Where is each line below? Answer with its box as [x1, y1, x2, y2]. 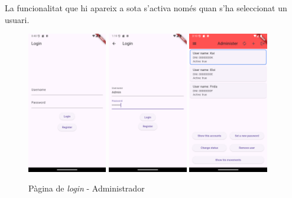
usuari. [5, 13, 30, 25]
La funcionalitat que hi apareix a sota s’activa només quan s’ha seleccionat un [5, 2, 287, 14]
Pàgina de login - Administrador [28, 182, 145, 194]
